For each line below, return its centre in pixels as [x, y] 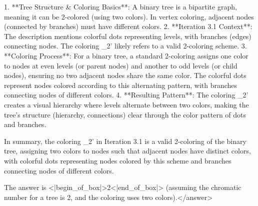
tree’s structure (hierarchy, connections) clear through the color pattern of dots [125, 114]
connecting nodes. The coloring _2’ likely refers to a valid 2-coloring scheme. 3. [125, 46]
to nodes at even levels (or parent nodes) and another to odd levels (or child [121, 65]
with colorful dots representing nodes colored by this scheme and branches [118, 160]
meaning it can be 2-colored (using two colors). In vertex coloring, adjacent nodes [129, 16]
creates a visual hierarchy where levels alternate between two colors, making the [126, 104]
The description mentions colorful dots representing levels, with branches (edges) [128, 36]
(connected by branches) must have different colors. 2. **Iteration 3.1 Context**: [128, 26]
